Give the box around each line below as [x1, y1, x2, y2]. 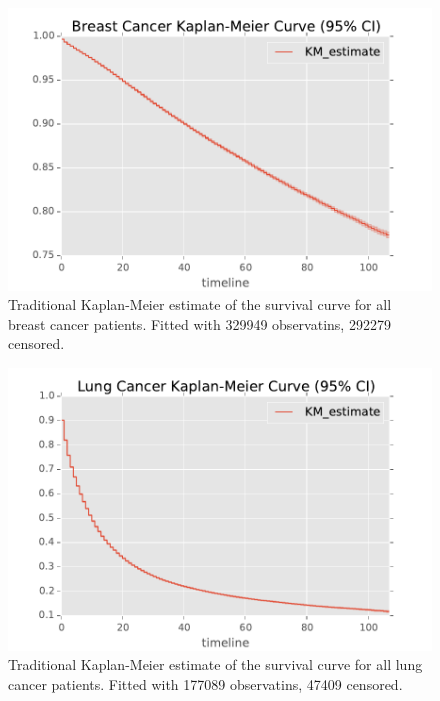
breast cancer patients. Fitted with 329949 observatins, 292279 [8, 313, 391, 334]
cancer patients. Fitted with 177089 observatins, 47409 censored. [8, 673, 403, 694]
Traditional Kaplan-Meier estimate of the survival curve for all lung [8, 654, 423, 675]
